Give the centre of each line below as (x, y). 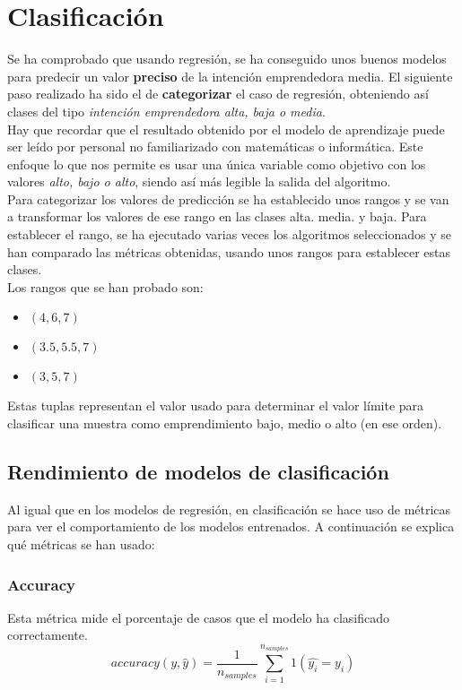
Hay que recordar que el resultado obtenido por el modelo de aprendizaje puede (226, 129)
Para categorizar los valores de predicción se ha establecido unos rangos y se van (228, 198)
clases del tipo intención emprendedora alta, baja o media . (166, 111)
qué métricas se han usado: (81, 544)
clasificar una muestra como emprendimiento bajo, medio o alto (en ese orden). (225, 423)
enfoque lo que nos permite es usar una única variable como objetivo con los (217, 164)
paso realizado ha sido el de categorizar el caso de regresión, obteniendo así (218, 94)
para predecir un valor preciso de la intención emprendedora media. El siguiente (230, 76)
